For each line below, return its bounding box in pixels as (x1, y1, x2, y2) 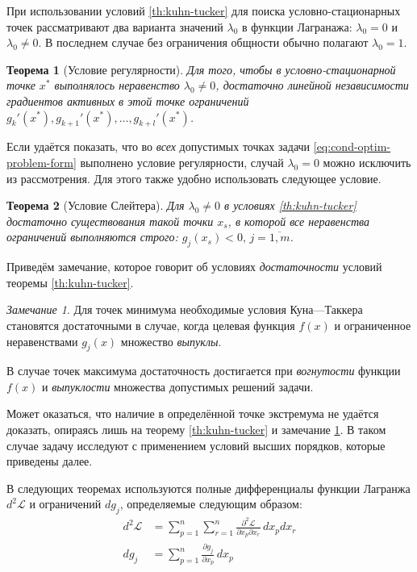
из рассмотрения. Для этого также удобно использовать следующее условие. (6, 169, 382, 186)
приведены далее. (6, 453, 93, 470)
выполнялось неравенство (54, 77, 180, 94)
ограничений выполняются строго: (6, 228, 178, 245)
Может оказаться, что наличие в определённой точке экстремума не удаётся (6, 405, 379, 422)
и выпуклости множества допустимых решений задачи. (42, 378, 314, 395)
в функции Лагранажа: (242, 18, 352, 35)
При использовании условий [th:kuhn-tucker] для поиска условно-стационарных (6, 2, 401, 19)
